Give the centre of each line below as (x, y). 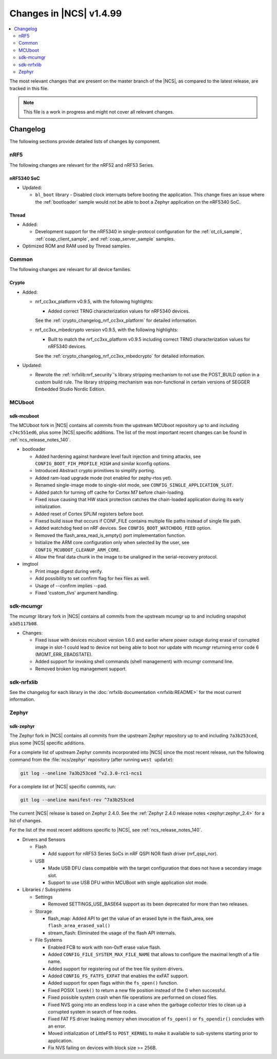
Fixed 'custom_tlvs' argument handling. (76, 593)
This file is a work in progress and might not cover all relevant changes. (99, 112)
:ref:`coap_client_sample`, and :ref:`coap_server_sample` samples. (105, 239)
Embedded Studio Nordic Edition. (70, 389)
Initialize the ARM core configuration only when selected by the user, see (112, 543)
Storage (44, 911)
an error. (57, 1026)
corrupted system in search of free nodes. (93, 1012)
